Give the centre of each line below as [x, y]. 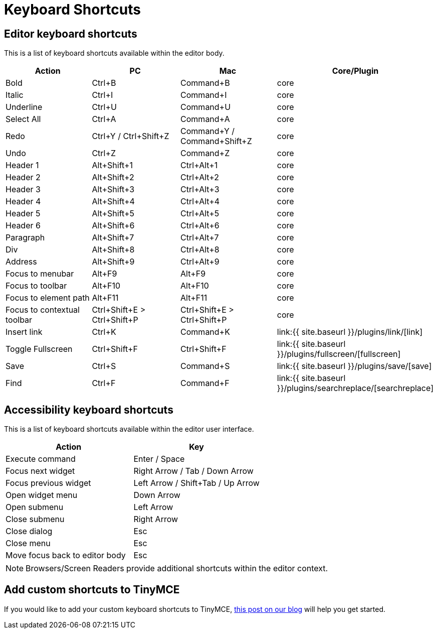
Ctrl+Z [104, 153]
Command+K [205, 332]
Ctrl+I [102, 95]
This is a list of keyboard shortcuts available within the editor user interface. [129, 429]
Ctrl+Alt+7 [200, 238]
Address [21, 262]
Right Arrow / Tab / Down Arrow [193, 471]
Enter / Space [159, 459]
